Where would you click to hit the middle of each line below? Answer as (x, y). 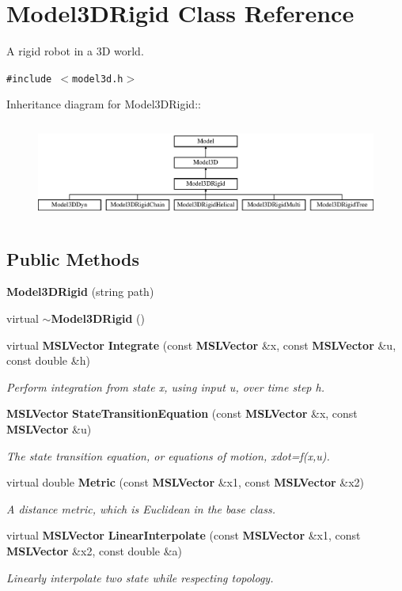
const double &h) (48, 360)
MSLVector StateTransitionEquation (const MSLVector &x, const (182, 413)
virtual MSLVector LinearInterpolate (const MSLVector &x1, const (184, 535)
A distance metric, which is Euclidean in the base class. (141, 508)
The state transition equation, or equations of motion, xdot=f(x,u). (168, 455)
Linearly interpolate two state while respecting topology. (140, 577)
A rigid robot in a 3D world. (75, 51)
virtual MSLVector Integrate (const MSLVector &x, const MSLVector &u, (201, 345)
